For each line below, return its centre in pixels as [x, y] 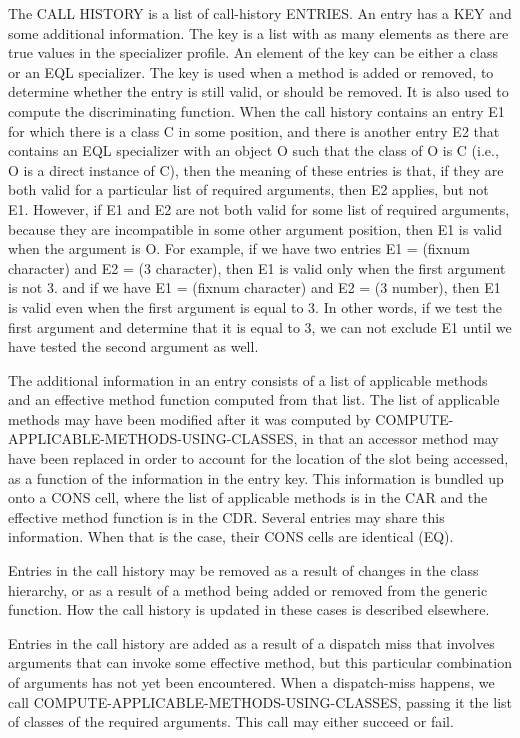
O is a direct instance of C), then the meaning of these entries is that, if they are [256, 169]
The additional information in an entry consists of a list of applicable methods [248, 379]
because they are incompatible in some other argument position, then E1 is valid [255, 228]
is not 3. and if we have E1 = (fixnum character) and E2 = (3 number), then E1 [254, 287]
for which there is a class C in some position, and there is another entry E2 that [254, 130]
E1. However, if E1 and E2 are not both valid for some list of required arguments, [259, 208]
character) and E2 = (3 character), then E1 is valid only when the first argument [257, 267]
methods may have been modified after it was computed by [189, 418]
